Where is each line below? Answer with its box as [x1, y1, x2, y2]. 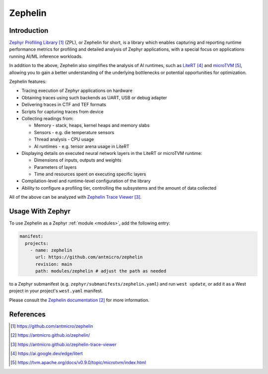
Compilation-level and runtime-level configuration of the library [21, 178, 151, 184]
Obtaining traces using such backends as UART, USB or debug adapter [21, 94, 167, 100]
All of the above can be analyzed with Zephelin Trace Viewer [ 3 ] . [9, 194, 142, 200]
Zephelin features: [9, 78, 47, 84]
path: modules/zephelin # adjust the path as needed [35, 268, 166, 274]
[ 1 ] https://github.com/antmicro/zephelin [10, 323, 93, 329]
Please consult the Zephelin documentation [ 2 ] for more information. [9, 297, 150, 303]
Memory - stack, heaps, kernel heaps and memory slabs [34, 122, 150, 129]
